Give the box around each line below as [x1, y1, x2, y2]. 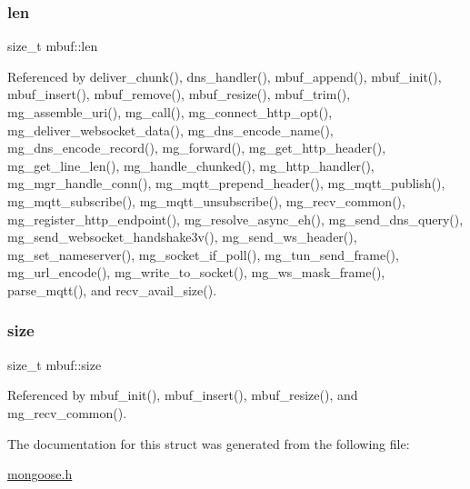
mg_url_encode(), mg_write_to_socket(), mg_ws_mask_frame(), [7, 263, 385, 282]
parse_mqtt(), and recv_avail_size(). [7, 280, 217, 299]
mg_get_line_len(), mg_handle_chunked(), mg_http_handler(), [7, 155, 375, 175]
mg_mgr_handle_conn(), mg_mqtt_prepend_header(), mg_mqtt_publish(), [7, 174, 445, 193]
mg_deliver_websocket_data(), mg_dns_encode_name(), [7, 120, 334, 139]
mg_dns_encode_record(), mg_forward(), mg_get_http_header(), [7, 138, 386, 157]
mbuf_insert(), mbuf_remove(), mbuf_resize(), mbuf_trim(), [7, 85, 351, 104]
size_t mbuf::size [7, 354, 102, 374]
